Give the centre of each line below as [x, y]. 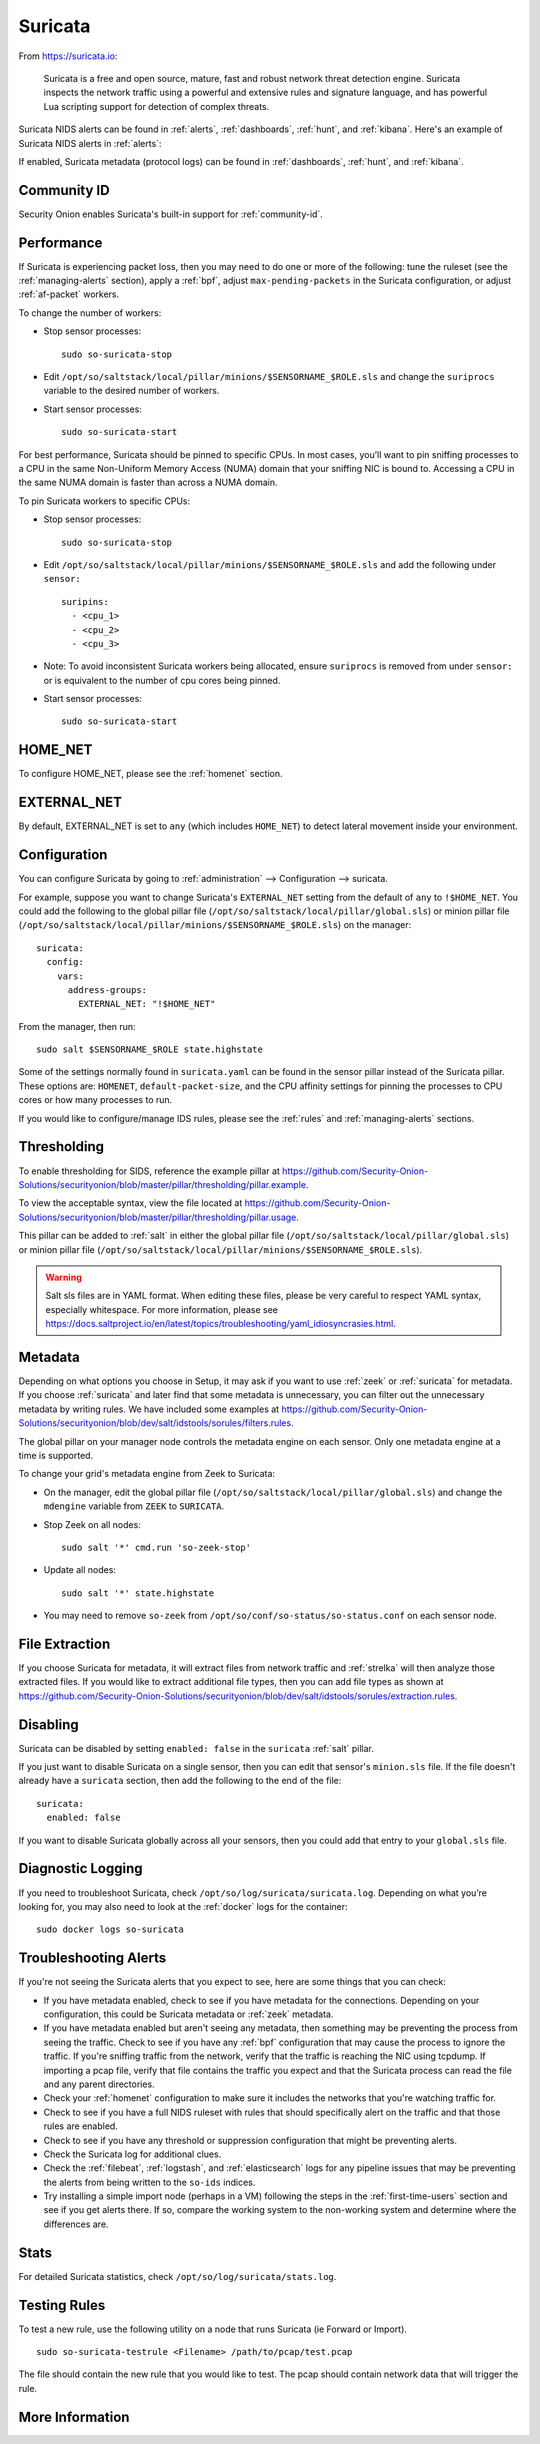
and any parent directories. [99, 2084]
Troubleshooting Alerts [92, 1958]
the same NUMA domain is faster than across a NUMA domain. [148, 482]
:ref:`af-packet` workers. [69, 294]
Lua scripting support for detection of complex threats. [156, 106]
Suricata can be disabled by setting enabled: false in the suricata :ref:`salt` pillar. [196, 1748]
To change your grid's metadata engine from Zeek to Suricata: [146, 1474]
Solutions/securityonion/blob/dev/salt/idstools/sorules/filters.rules [155, 1423]
